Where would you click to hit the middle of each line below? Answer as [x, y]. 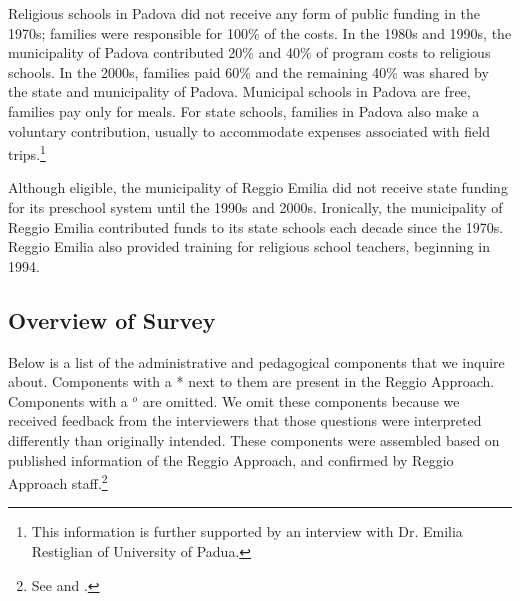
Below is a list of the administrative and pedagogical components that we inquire [256, 361]
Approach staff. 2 [58, 481]
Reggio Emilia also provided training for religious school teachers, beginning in [249, 246]
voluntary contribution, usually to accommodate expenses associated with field [249, 130]
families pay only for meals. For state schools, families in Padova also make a [244, 110]
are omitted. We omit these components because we [301, 400]
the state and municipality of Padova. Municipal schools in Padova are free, [239, 91]
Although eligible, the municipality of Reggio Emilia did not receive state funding [258, 187]
